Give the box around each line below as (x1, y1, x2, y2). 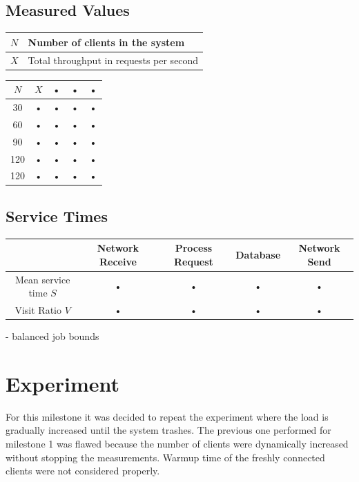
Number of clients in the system (28, 34, 185, 49)
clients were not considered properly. (6, 463, 160, 478)
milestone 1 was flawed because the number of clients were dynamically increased (6, 436, 349, 451)
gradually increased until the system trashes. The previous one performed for (6, 423, 331, 437)
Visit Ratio (14, 303, 62, 317)
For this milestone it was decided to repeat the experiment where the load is (6, 409, 329, 423)
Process (175, 241, 213, 255)
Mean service (14, 272, 70, 286)
